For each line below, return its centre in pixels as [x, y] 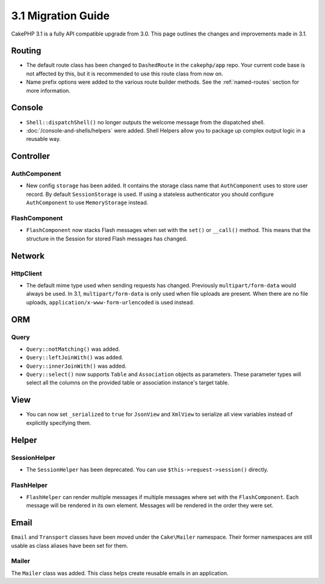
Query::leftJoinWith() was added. [75, 357]
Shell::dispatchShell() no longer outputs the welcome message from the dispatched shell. [145, 122]
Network [28, 256]
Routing [26, 51]
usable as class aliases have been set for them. [70, 545]
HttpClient [26, 273]
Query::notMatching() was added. [73, 349]
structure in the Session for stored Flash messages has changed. [107, 239]
